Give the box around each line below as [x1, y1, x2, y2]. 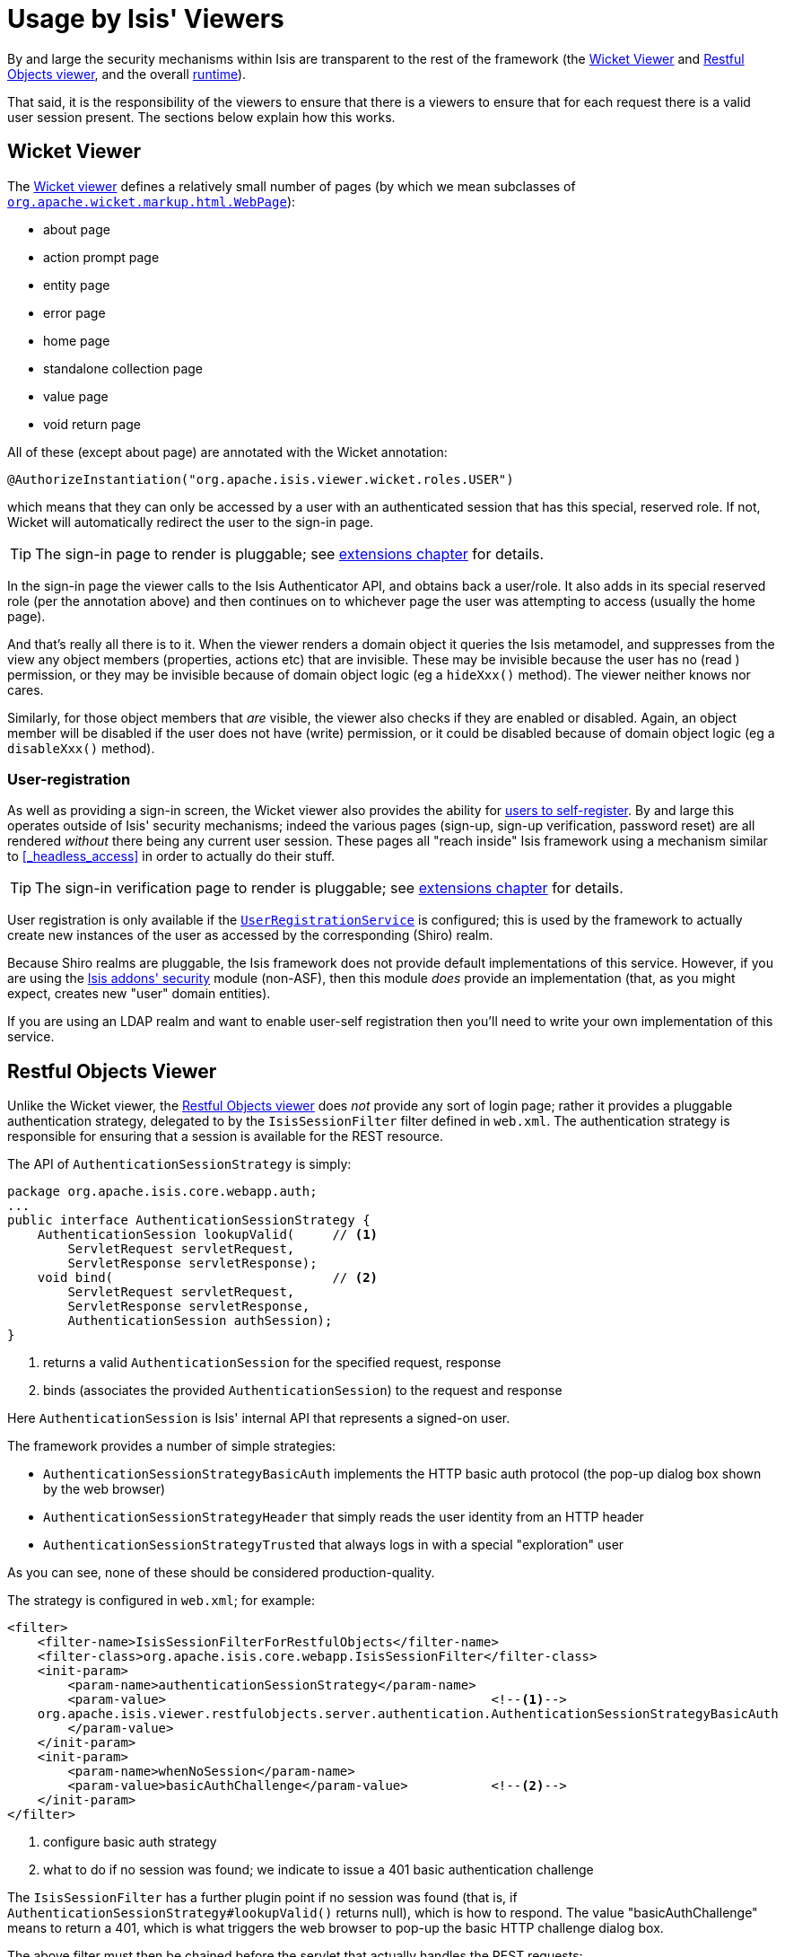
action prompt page [43, 249, 160, 265]
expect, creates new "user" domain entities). [7, 986, 271, 1002]
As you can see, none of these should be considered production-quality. [7, 1565, 435, 1581]
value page [43, 388, 109, 404]
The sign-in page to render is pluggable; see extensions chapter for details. [35, 544, 545, 563]
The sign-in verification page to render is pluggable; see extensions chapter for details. [35, 879, 624, 898]
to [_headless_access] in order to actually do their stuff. [7, 848, 336, 864]
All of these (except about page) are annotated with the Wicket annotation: [7, 443, 448, 460]
